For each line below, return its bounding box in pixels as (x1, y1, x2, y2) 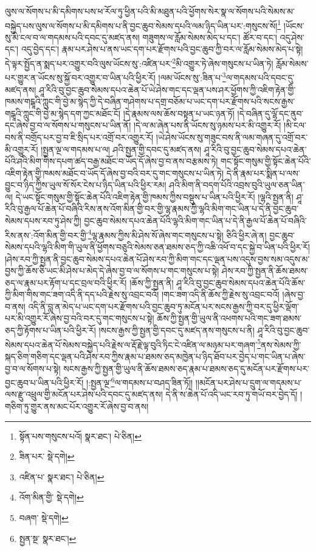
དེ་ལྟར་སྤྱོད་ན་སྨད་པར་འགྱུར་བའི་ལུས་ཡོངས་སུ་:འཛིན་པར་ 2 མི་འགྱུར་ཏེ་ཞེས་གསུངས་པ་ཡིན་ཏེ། (5, 55, 273, 69)
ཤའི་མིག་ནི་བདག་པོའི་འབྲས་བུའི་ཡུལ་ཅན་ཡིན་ (169, 178, 305, 191)
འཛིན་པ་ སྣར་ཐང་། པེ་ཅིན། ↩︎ (19, 470, 105, 483)
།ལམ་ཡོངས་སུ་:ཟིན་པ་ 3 (158, 69, 226, 83)
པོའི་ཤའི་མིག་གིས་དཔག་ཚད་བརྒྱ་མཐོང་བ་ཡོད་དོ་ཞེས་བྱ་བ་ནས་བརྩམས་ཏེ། (5, 155, 218, 167)
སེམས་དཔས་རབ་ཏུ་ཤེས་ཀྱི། (5, 214, 81, 227)
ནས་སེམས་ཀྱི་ (260, 338, 301, 351)
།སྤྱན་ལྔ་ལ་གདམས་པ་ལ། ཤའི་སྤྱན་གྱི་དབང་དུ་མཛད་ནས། (41, 142, 202, 155)
